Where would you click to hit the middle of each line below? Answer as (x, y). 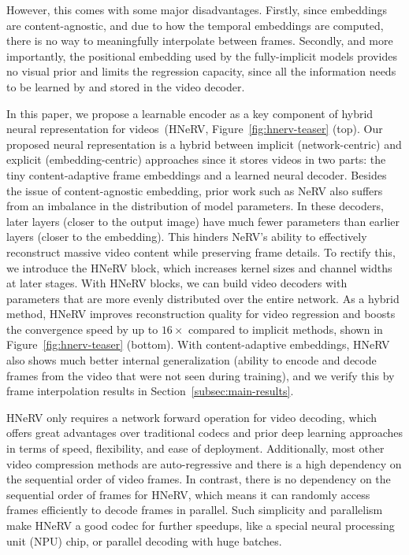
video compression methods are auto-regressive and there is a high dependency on (204, 463)
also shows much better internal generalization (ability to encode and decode (191, 360)
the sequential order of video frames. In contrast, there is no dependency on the (199, 479)
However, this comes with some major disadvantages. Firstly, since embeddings (197, 9)
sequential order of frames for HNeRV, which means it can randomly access (188, 494)
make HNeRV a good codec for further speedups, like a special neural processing (201, 525)
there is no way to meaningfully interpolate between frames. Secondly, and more (200, 41)
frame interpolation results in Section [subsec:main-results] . (150, 391)
